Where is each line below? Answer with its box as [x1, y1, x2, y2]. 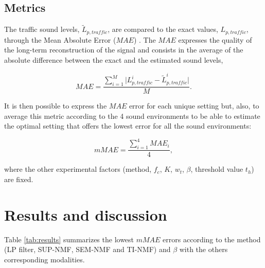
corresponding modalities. [4, 254, 85, 264]
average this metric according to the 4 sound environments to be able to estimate [4, 110, 260, 121]
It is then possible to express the [4, 100, 107, 111]
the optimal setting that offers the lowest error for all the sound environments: [4, 120, 252, 131]
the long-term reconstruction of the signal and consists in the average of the [4, 44, 243, 55]
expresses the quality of [178, 34, 252, 45]
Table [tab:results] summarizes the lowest [4, 234, 134, 244]
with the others [179, 244, 228, 255]
